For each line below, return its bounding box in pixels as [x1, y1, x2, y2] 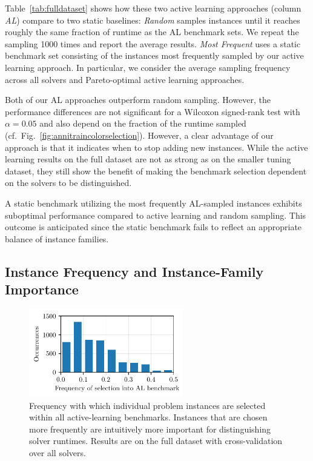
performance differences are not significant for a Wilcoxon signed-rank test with [5, 105, 300, 118]
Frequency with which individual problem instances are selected [29, 399, 266, 411]
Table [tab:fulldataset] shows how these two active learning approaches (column [5, 2, 301, 14]
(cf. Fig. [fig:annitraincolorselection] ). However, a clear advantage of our [5, 128, 274, 141]
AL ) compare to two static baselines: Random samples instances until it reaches [5, 13, 300, 26]
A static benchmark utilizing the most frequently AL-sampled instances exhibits [5, 196, 302, 209]
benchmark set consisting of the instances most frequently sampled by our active [5, 49, 304, 62]
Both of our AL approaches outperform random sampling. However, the [5, 93, 271, 106]
